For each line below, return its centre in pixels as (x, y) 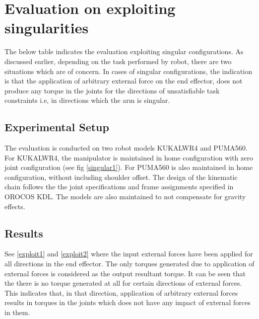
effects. (15, 206)
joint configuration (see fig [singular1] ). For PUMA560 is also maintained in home (129, 167)
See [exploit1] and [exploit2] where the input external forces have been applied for (129, 254)
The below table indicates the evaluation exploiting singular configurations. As (124, 51)
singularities (47, 28)
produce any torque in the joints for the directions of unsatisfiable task (112, 90)
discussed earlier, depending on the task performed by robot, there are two (118, 61)
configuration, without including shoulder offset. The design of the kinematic (121, 177)
